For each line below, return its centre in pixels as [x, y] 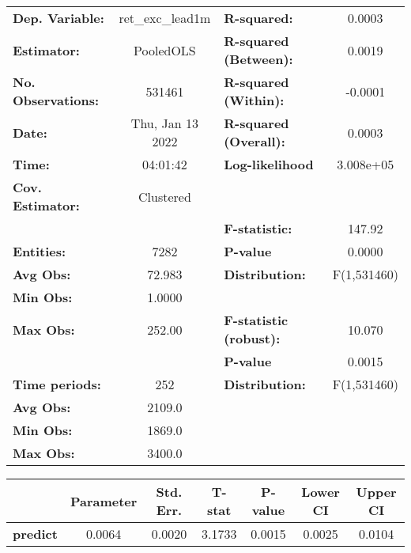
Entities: [40, 251]
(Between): [258, 59]
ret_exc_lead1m [165, 18]
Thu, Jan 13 [164, 123]
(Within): [254, 100]
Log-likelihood [269, 164]
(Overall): [255, 141]
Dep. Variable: [58, 18]
